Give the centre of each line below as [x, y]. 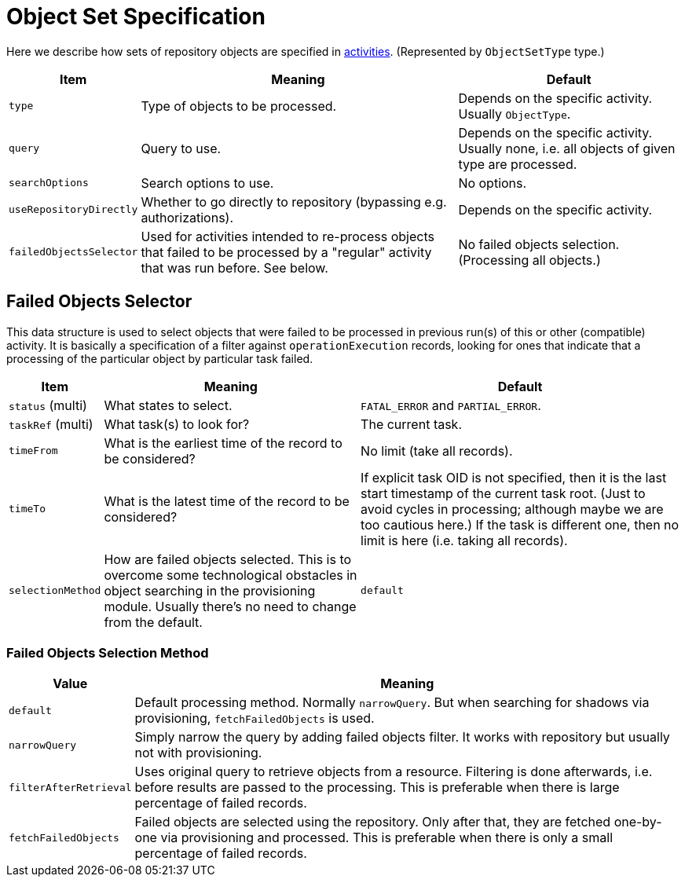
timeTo [27, 509]
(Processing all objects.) [529, 260]
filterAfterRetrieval [70, 787]
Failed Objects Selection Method [108, 652]
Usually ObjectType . [515, 114]
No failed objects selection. [539, 244]
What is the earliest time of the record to [223, 443]
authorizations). [187, 217]
